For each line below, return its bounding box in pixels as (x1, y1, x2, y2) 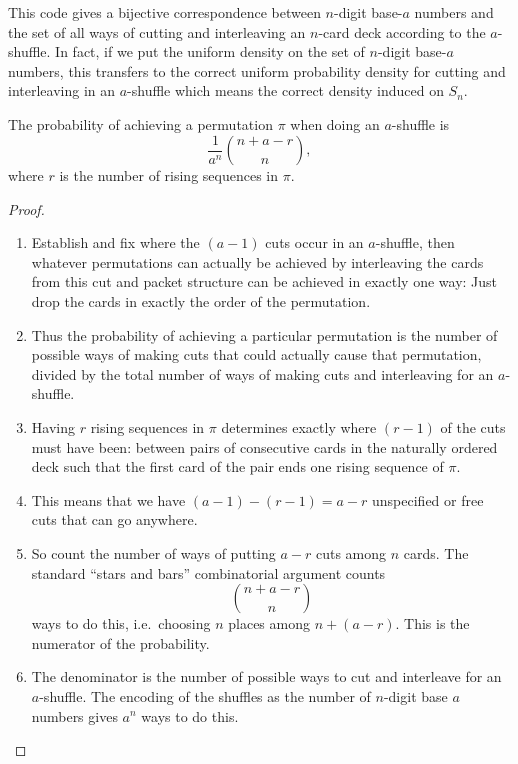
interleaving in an (8, 80, 116, 101)
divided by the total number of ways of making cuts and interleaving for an (31, 363, 494, 384)
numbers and (414, 2, 494, 22)
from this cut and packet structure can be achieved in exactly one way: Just (31, 271, 498, 292)
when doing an (290, 113, 380, 134)
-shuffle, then (375, 232, 455, 253)
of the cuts (440, 416, 506, 437)
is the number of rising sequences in (59, 165, 279, 186)
